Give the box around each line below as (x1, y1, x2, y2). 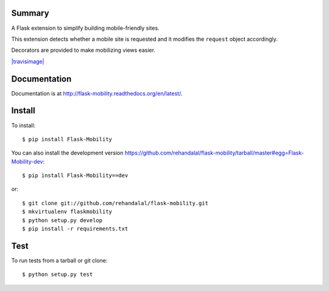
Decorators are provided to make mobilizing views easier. (11, 46, 155, 54)
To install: (11, 122, 36, 129)
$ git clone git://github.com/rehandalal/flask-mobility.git (22, 200, 208, 206)
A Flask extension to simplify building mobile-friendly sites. (11, 24, 160, 32)
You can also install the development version (11, 149, 124, 156)
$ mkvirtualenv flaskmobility (22, 208, 113, 216)
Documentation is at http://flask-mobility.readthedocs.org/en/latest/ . (11, 89, 183, 97)
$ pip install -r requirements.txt (22, 225, 129, 233)
